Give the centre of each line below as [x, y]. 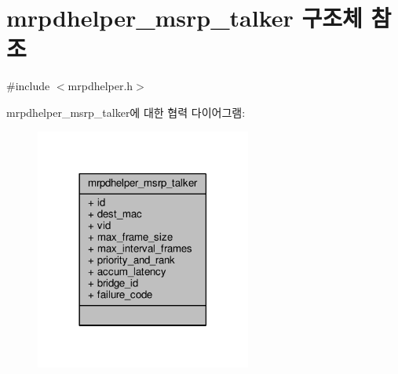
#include [28, 86]
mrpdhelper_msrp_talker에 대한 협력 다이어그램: [126, 112]
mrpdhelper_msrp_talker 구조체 [184, 18]
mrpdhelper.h [100, 86]
